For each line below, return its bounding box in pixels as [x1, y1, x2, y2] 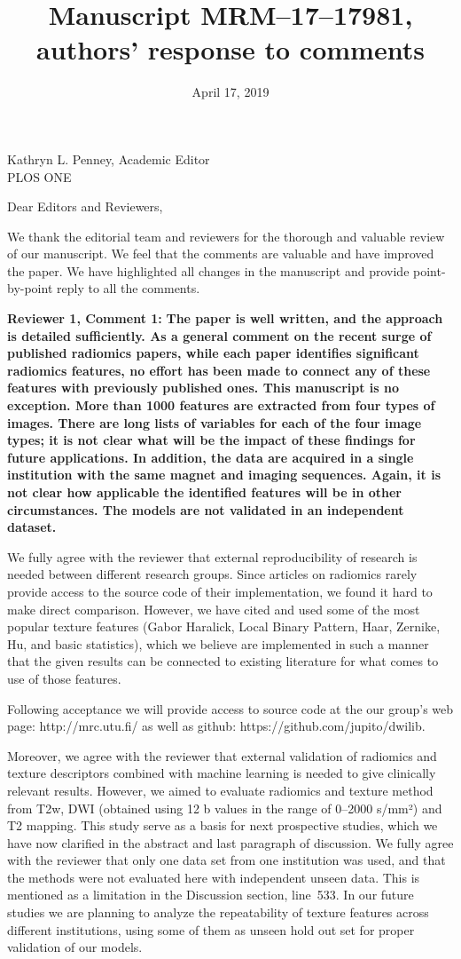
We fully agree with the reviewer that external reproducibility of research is [7, 547, 418, 566]
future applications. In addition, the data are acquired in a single [7, 448, 414, 466]
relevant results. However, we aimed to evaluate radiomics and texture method [7, 781, 434, 799]
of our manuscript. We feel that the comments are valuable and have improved [7, 244, 434, 263]
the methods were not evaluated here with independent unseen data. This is [7, 868, 420, 886]
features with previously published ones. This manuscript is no [7, 378, 400, 397]
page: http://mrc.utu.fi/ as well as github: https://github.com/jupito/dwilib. [7, 717, 426, 735]
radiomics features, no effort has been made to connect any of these [7, 361, 431, 379]
